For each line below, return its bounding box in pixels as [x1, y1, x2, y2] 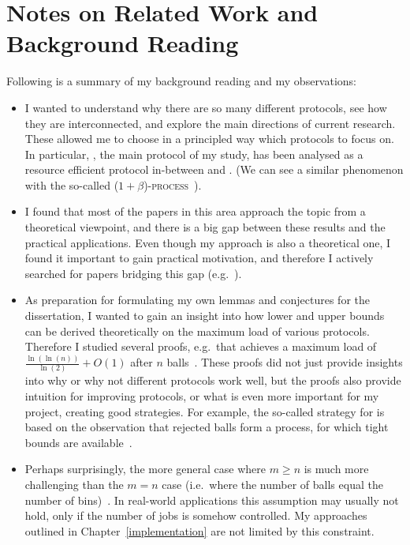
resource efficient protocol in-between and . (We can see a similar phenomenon [24, 161, 404, 178]
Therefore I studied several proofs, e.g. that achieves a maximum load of [24, 338, 377, 355]
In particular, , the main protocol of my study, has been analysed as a [24, 145, 363, 162]
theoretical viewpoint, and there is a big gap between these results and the [24, 219, 386, 235]
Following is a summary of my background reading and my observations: [6, 73, 357, 89]
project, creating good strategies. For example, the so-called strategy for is [24, 403, 385, 419]
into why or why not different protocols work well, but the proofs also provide [24, 372, 401, 389]
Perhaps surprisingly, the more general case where [24, 460, 266, 477]
